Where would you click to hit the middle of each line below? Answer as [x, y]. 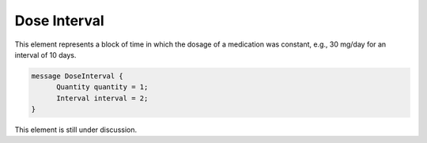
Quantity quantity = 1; [102, 87]
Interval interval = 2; [102, 98]
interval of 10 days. [45, 55]
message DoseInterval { [77, 76]
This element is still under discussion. [76, 130]
